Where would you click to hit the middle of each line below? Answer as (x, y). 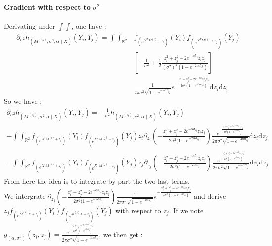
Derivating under (30, 25)
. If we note (186, 210)
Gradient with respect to (47, 7)
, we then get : (121, 234)
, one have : (89, 25)
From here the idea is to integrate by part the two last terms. (97, 181)
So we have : (23, 101)
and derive (210, 196)
